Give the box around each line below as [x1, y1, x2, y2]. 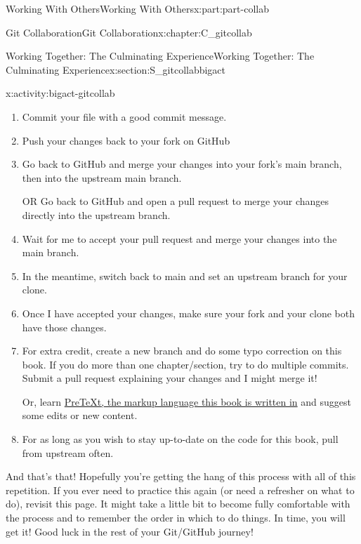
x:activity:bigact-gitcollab [6, 86, 115, 100]
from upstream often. [22, 445, 114, 460]
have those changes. [22, 319, 107, 334]
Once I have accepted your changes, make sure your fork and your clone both [22, 305, 355, 320]
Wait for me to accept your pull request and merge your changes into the [22, 231, 337, 246]
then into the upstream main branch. [22, 170, 182, 185]
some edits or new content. [22, 408, 138, 423]
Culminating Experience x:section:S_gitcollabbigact [6, 62, 226, 77]
